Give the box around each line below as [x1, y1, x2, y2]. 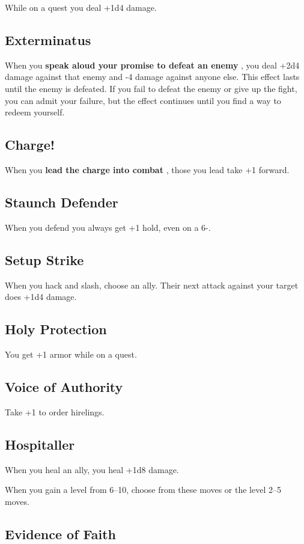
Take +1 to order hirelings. [5, 405, 105, 418]
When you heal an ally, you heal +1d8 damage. [5, 463, 179, 475]
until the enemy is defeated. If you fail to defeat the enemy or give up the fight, [5, 82, 297, 94]
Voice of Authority [5, 377, 123, 396]
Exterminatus [5, 30, 91, 49]
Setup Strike [5, 250, 84, 269]
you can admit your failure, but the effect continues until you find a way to [5, 94, 281, 106]
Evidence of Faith [5, 524, 116, 543]
